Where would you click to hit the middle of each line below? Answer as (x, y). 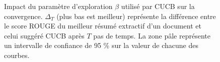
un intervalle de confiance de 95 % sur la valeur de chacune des (101, 45)
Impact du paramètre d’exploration (58, 6)
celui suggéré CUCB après (44, 35)
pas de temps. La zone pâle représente (152, 35)
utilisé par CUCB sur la (158, 6)
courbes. (17, 55)
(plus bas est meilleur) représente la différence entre (136, 16)
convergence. (23, 16)
